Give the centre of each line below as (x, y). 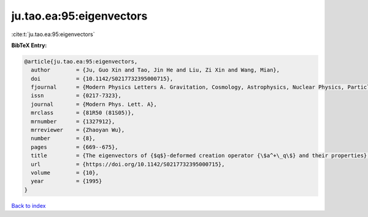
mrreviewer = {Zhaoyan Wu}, (78, 130)
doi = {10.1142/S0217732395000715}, (102, 79)
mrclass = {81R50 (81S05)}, (83, 113)
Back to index (29, 205)
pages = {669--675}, (75, 147)
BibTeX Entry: (29, 45)
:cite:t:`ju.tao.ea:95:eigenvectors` (53, 34)
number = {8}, (63, 138)
